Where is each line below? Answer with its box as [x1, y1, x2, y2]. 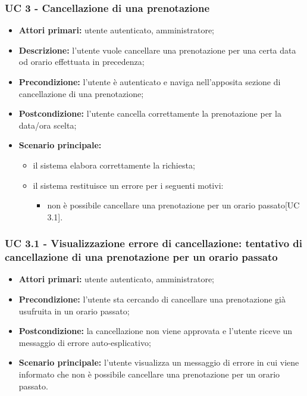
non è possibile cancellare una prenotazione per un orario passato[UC [47, 199, 300, 211]
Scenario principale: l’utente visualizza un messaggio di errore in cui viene [18, 356, 299, 369]
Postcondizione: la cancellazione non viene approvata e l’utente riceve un [18, 325, 293, 337]
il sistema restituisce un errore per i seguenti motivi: [33, 179, 224, 191]
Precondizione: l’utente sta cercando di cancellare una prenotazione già [18, 293, 286, 305]
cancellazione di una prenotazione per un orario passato [5, 250, 278, 264]
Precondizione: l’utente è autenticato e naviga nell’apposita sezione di [18, 76, 281, 88]
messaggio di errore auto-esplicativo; [18, 336, 151, 348]
